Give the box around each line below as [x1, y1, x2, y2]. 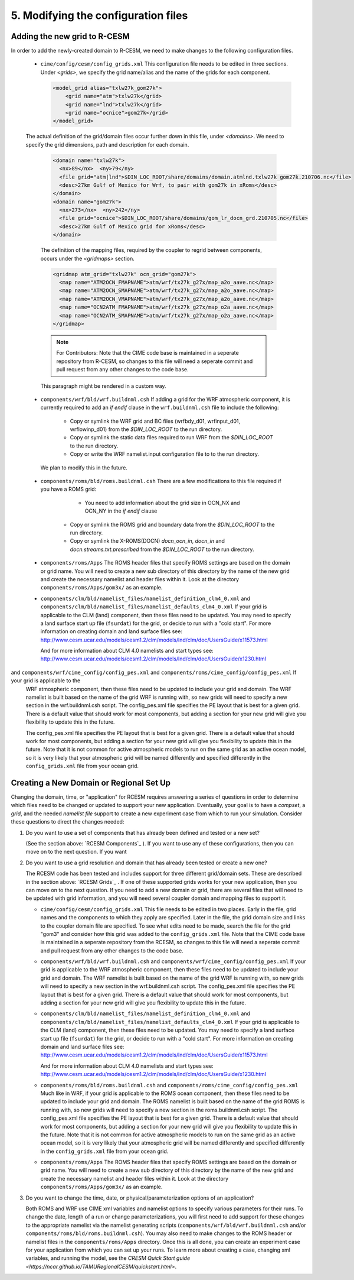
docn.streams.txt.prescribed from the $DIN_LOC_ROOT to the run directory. [70, 546, 254, 553]
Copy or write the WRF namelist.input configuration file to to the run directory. [70, 451, 260, 458]
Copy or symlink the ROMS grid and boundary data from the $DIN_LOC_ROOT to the [70, 521, 275, 528]
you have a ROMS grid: [40, 485, 97, 493]
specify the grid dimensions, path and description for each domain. [25, 141, 189, 148]
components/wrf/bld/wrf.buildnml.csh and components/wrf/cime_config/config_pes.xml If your [40, 958, 306, 965]
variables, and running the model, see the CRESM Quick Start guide [25, 1255, 191, 1262]
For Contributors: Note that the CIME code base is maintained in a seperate [56, 349, 239, 357]
